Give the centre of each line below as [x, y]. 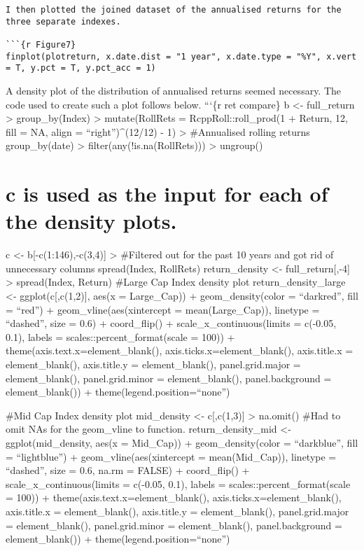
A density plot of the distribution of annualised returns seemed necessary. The [174, 90]
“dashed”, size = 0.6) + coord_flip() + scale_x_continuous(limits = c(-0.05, [171, 323]
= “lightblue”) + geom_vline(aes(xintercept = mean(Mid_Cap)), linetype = [171, 456]
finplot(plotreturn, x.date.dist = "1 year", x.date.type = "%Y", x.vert [181, 56]
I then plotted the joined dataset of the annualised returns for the [174, 10]
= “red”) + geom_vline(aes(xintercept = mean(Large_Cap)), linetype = [163, 309]
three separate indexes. [63, 21]
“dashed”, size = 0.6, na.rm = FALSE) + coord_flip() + [128, 470]
